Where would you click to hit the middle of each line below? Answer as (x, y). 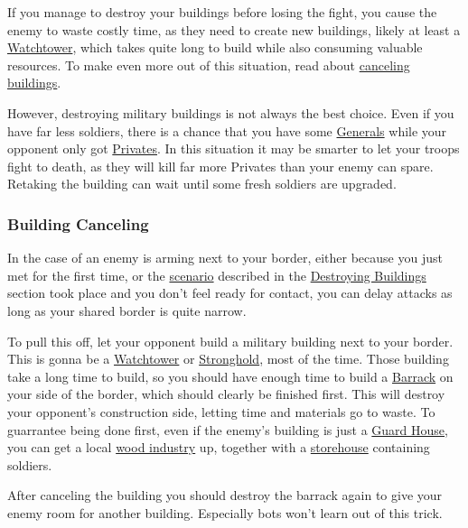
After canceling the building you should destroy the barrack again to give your (225, 495)
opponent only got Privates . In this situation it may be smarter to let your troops (234, 148)
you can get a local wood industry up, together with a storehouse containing (219, 447)
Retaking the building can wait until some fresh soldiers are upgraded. (202, 184)
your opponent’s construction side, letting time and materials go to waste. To (221, 411)
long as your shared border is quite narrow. (127, 310)
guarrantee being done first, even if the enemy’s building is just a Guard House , (228, 429)
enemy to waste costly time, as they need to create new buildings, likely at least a (234, 29)
